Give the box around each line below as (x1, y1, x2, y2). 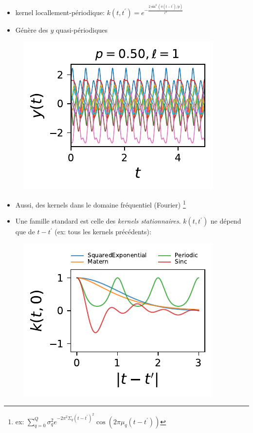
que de (15, 226, 35, 237)
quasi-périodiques (56, 24, 108, 35)
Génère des (15, 24, 48, 35)
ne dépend (210, 216, 241, 226)
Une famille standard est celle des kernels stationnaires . (15, 216, 181, 226)
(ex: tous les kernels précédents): (54, 226, 151, 237)
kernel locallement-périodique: (15, 7, 105, 17)
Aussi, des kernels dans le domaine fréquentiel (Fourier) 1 (15, 198, 186, 209)
